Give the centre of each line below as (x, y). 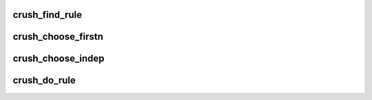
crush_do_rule (44, 80)
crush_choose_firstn (58, 37)
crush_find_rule (48, 15)
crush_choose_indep (59, 59)
